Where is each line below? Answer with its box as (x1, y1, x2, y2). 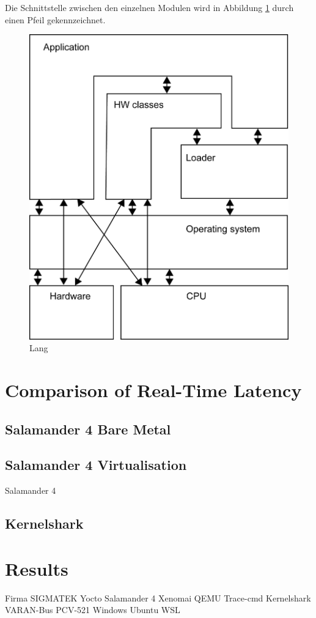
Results (5, 556, 68, 581)
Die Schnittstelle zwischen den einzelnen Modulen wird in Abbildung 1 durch (5, 1, 294, 13)
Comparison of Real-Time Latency (5, 378, 302, 403)
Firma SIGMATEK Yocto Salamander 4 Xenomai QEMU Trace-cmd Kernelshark (5, 591, 311, 604)
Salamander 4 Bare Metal (5, 419, 171, 438)
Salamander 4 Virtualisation (5, 455, 187, 474)
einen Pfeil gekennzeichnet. (5, 13, 106, 26)
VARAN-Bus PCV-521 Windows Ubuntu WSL (5, 603, 180, 616)
